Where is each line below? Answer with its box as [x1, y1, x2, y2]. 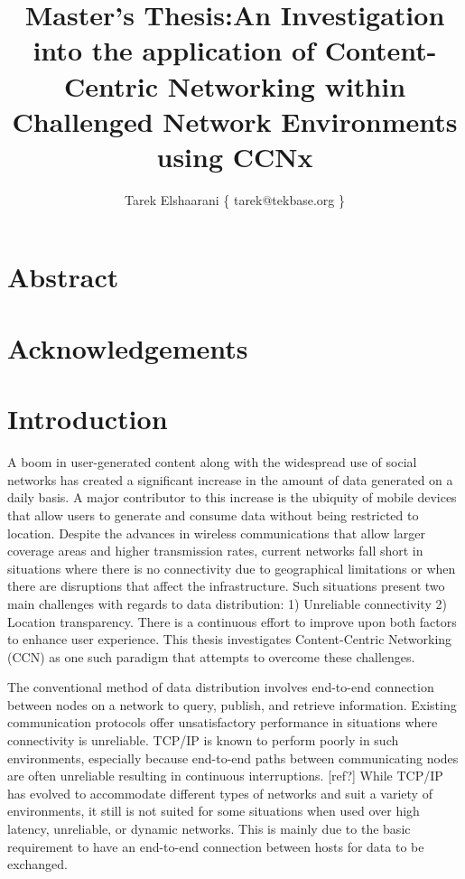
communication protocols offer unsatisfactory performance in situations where [7, 713, 438, 732]
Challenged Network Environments [12, 102, 458, 139]
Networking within [167, 67, 406, 104]
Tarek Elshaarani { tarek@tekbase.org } [125, 190, 345, 209]
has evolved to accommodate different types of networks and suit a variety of [7, 783, 432, 802]
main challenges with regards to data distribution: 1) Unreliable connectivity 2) [7, 594, 447, 612]
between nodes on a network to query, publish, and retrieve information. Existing [7, 695, 457, 714]
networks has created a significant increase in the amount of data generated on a [7, 470, 453, 489]
